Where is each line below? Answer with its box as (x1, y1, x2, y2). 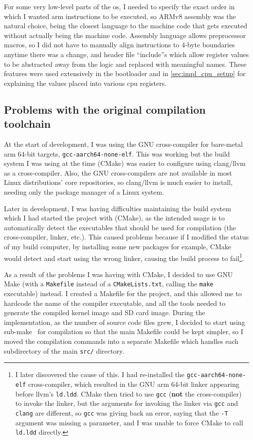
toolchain (4, 116, 51, 131)
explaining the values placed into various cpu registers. (4, 78, 167, 88)
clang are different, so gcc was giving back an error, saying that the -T (15, 407, 228, 418)
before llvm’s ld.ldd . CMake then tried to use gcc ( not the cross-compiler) (15, 388, 242, 399)
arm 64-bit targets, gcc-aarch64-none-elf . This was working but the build (4, 148, 230, 159)
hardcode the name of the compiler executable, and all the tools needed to (4, 298, 226, 308)
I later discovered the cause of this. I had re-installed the (15, 369, 185, 380)
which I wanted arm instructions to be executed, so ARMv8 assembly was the (4, 11, 236, 21)
